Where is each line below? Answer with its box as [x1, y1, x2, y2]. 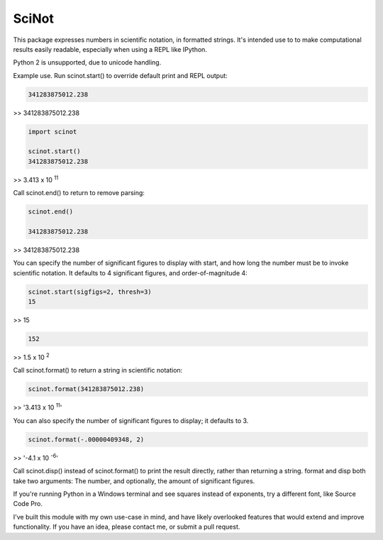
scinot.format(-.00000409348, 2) [28, 435, 145, 443]
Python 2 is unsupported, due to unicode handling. [13, 58, 162, 67]
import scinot [28, 128, 77, 136]
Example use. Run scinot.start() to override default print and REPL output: [13, 71, 228, 79]
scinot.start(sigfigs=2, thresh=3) [28, 287, 152, 296]
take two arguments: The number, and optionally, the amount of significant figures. [13, 476, 255, 485]
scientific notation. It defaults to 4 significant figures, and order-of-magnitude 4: [13, 268, 248, 277]
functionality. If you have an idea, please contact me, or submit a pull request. [13, 522, 240, 531]
